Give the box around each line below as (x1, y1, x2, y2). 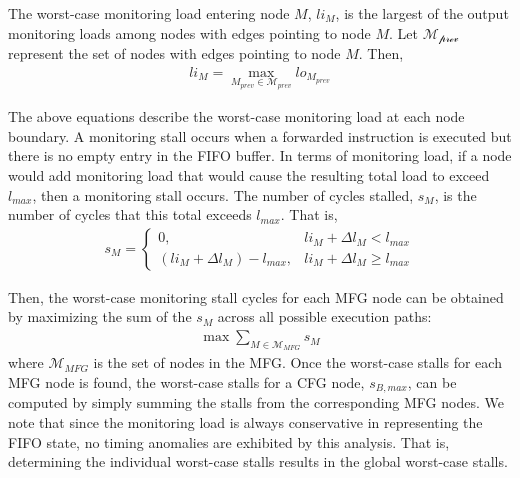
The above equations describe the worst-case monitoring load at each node (8, 106, 465, 127)
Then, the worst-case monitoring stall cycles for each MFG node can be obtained (8, 286, 504, 307)
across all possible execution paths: (217, 306, 432, 327)
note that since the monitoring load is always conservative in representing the (8, 411, 483, 432)
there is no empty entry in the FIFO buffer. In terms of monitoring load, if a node (8, 145, 512, 166)
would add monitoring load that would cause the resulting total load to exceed (8, 165, 490, 186)
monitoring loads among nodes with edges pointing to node (8, 22, 371, 43)
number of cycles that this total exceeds (8, 204, 252, 225)
